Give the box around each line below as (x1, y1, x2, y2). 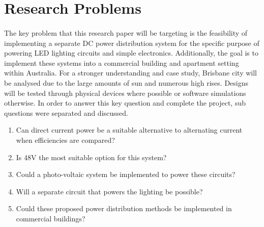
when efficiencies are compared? (16, 134, 115, 145)
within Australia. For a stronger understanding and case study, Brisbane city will (4, 67, 257, 78)
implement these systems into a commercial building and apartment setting (4, 57, 239, 68)
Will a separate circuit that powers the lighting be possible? (16, 186, 203, 196)
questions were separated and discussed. (4, 107, 128, 118)
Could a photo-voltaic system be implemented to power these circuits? (16, 169, 236, 180)
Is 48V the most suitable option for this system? (16, 152, 167, 162)
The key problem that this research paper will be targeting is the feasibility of (4, 27, 248, 38)
